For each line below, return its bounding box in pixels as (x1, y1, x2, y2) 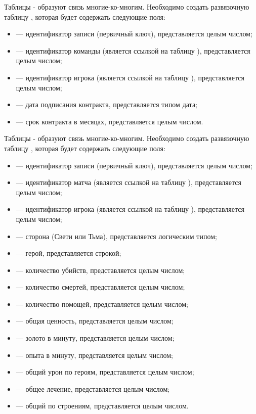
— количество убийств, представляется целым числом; (16, 264, 185, 275)
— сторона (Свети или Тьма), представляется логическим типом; (16, 231, 217, 241)
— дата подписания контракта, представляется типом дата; (16, 99, 197, 110)
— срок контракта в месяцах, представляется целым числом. (16, 116, 203, 126)
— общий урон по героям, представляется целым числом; (16, 366, 194, 377)
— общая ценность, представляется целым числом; (16, 315, 174, 326)
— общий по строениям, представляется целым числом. (16, 400, 189, 411)
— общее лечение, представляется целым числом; (16, 383, 170, 394)
